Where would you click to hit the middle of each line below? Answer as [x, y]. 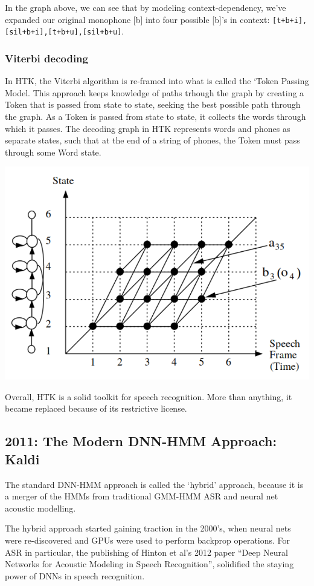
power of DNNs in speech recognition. [75, 575]
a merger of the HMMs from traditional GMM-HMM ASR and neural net [142, 496]
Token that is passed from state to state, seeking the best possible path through [153, 104]
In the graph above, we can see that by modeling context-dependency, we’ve [146, 7]
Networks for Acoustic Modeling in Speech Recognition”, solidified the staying [149, 564]
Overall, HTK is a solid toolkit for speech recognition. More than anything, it [149, 396]
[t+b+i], [290, 20]
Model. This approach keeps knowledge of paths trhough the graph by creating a [155, 92]
